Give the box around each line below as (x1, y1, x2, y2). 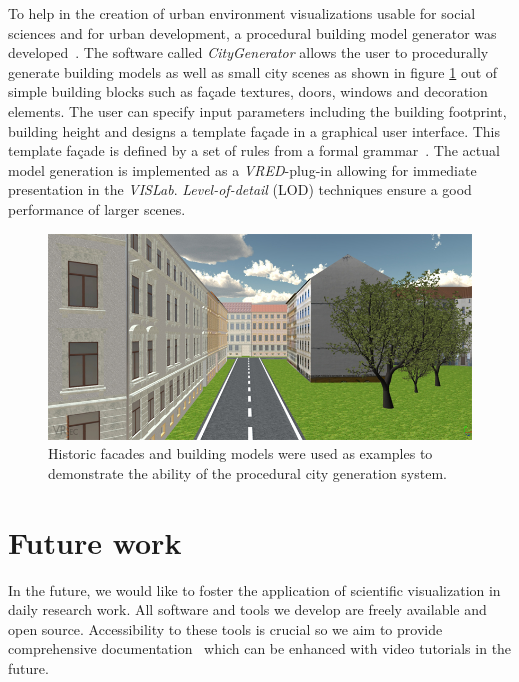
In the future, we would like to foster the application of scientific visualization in (8, 579, 501, 600)
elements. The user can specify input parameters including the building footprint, (8, 100, 507, 121)
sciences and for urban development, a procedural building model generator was (8, 22, 497, 43)
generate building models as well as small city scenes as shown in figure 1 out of (8, 61, 498, 82)
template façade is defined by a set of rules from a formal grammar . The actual (8, 140, 500, 161)
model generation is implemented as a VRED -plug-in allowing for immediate (8, 159, 477, 180)
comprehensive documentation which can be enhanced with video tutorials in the (8, 638, 512, 659)
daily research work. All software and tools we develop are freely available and (8, 599, 487, 620)
